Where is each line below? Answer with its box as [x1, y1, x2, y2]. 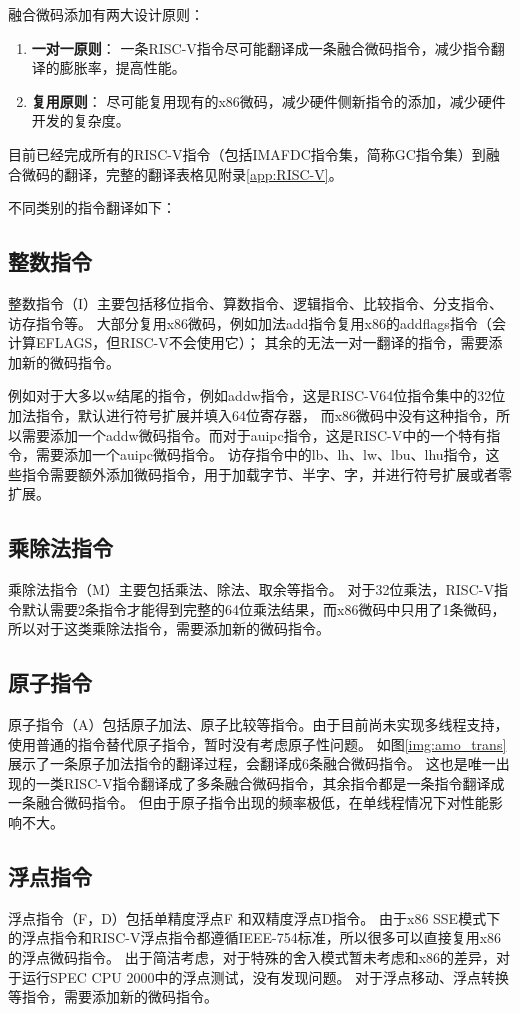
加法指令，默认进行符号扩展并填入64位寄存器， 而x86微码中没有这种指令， [8, 404, 497, 425]
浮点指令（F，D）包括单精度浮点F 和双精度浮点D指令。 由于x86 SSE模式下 [8, 907, 501, 928]
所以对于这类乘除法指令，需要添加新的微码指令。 [8, 618, 330, 639]
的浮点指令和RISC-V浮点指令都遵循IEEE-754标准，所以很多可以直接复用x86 [8, 927, 502, 948]
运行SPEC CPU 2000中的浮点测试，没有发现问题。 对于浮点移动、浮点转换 [21, 966, 510, 987]
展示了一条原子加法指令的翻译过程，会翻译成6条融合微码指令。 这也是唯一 [8, 753, 496, 774]
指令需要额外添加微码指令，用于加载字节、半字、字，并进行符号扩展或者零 [21, 463, 512, 484]
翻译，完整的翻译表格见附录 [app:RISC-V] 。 [63, 163, 343, 184]
